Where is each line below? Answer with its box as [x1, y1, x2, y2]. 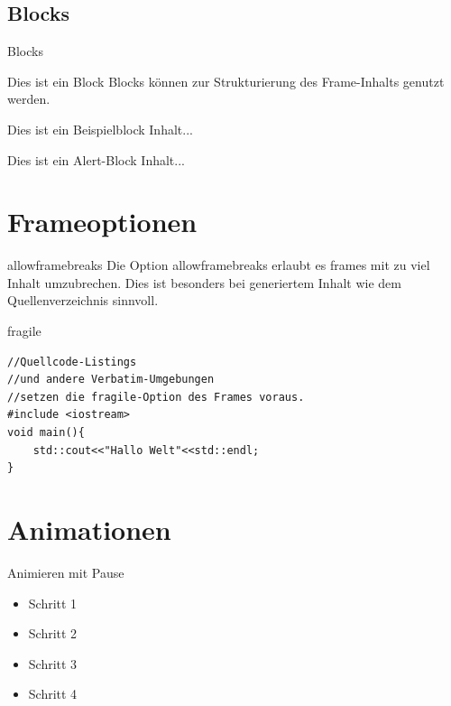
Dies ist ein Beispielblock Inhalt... [7, 119, 193, 138]
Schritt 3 [28, 654, 78, 673]
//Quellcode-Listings [7, 355, 137, 368]
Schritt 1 [28, 593, 78, 612]
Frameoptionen [7, 203, 198, 240]
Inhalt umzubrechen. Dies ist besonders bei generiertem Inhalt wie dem [7, 273, 401, 292]
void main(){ [7, 426, 85, 440]
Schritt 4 [28, 684, 78, 703]
